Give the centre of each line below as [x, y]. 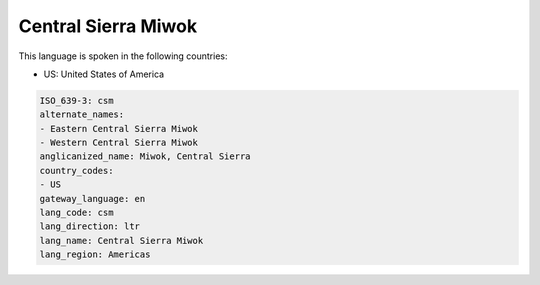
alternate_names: [82, 114]
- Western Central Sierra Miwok [119, 143]
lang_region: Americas [95, 254]
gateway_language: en [92, 198]
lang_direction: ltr [89, 226]
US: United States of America [104, 74]
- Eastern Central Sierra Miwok [119, 128]
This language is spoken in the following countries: [123, 56]
